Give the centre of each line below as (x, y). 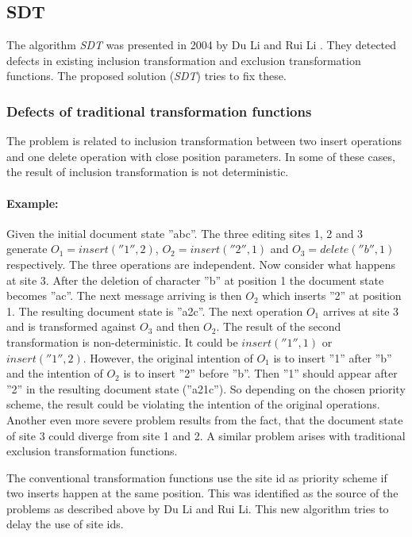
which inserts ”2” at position (332, 295)
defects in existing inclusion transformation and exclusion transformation (184, 60)
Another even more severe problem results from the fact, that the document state (205, 419)
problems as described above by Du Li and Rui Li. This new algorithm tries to (198, 508)
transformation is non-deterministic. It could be (122, 341)
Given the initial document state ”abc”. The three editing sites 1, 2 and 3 (185, 233)
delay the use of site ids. (65, 524)
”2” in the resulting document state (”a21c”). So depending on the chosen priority (206, 388)
